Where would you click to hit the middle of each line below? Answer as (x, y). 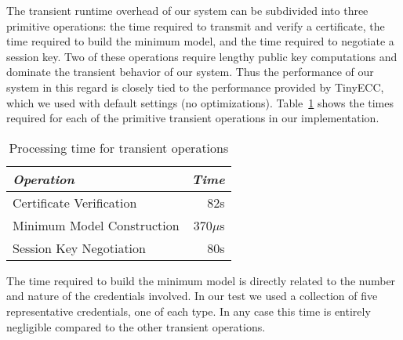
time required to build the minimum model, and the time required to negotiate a (200, 41)
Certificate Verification (75, 202)
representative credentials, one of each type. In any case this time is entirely (189, 311)
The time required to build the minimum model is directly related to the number (201, 280)
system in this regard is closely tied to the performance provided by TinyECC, (195, 87)
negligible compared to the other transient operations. (136, 326)
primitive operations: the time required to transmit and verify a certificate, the (196, 25)
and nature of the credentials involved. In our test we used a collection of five (192, 296)
